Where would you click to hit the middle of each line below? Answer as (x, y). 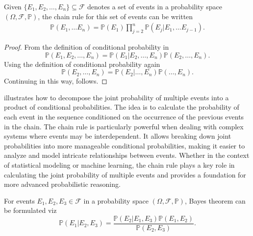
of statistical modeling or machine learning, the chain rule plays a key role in (119, 164)
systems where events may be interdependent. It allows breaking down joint (118, 136)
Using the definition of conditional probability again (82, 64)
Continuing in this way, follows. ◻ (56, 81)
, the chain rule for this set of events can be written (115, 16)
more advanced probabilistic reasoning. (62, 184)
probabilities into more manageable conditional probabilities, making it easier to (125, 145)
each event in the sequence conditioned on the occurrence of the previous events (124, 116)
